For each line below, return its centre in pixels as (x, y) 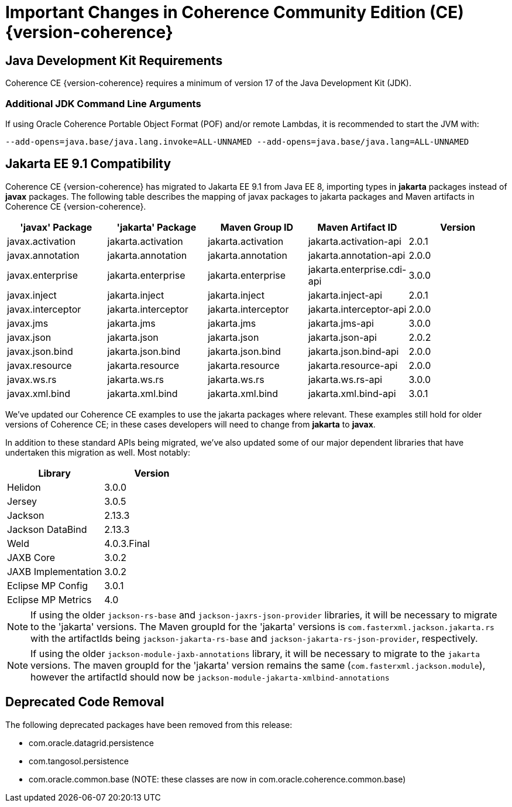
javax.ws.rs (32, 379)
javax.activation (42, 241)
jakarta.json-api (342, 337)
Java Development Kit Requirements (114, 60)
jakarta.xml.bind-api (352, 393)
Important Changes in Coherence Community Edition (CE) (235, 12)
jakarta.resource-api (353, 365)
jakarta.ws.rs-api (345, 379)
